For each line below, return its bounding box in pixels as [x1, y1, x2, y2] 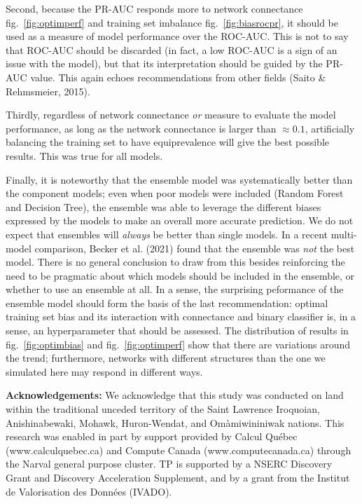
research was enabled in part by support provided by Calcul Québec [6, 429, 298, 444]
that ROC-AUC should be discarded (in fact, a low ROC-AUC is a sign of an [6, 42, 337, 57]
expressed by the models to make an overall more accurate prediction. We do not [6, 213, 354, 228]
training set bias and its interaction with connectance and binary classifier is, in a [6, 309, 356, 324]
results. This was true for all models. [6, 148, 163, 163]
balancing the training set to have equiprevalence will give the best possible [6, 135, 329, 149]
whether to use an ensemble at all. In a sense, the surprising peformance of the [6, 282, 344, 297]
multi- [330, 226, 357, 241]
